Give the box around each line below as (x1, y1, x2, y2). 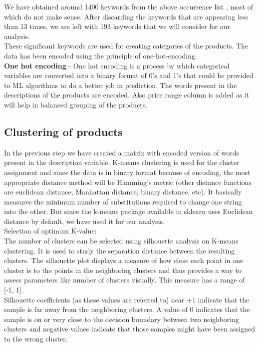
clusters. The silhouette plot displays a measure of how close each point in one (4, 255, 244, 265)
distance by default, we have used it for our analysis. (4, 215, 165, 226)
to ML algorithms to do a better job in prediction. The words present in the (4, 79, 237, 90)
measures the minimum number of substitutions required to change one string (4, 196, 242, 206)
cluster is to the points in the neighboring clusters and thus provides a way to (4, 264, 242, 275)
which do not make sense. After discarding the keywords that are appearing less (4, 11, 249, 21)
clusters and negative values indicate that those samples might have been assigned (4, 323, 256, 334)
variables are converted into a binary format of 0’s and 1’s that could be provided (4, 70, 254, 80)
